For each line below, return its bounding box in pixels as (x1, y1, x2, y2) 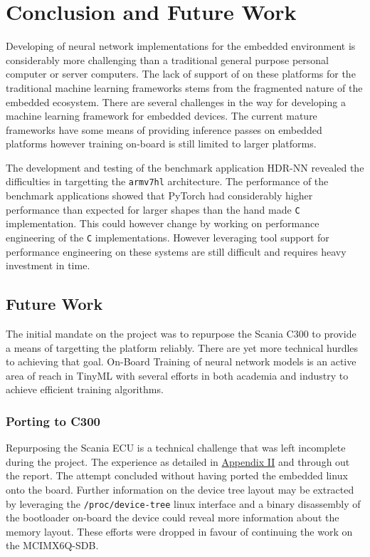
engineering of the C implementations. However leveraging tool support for (6, 229, 329, 244)
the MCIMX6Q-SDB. (6, 538, 99, 553)
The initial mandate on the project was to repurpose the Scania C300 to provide (6, 326, 356, 341)
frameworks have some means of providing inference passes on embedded (6, 122, 322, 137)
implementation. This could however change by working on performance (6, 216, 319, 231)
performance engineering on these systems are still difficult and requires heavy (6, 244, 347, 259)
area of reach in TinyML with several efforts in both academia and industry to (6, 368, 349, 382)
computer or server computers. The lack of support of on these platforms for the (6, 66, 356, 81)
